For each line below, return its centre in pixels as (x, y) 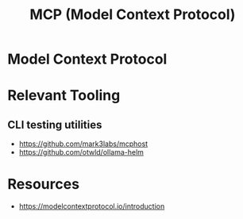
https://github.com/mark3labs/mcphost (83, 144)
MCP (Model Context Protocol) (133, 15)
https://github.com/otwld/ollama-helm (81, 152)
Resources (44, 184)
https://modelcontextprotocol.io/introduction (92, 206)
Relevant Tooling (64, 96)
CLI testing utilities (55, 125)
